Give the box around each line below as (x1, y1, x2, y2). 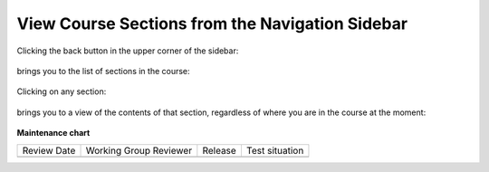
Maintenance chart (16, 128, 91, 139)
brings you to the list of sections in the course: (16, 65, 190, 76)
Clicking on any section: (16, 86, 107, 97)
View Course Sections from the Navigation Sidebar (16, 14, 407, 33)
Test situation (245, 144, 304, 157)
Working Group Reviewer (85, 144, 193, 157)
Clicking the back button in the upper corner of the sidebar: (16, 45, 239, 56)
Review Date (22, 144, 76, 157)
